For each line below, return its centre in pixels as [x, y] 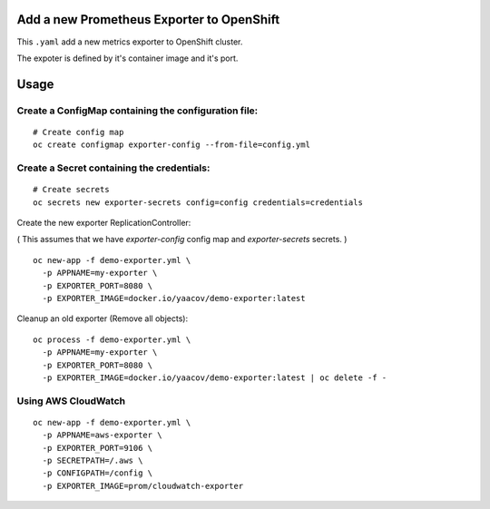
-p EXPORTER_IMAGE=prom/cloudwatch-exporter [143, 486]
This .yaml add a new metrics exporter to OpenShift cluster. [130, 42]
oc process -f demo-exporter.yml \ [112, 339]
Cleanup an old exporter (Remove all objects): [103, 318]
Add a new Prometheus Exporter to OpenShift [148, 20]
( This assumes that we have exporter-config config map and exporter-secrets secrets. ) [182, 240]
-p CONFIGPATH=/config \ [98, 473]
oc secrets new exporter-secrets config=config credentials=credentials [198, 202]
